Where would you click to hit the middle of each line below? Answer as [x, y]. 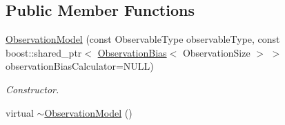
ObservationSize [216, 52]
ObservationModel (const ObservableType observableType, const [143, 39]
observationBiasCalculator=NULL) [80, 66]
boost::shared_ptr [44, 52]
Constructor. [32, 89]
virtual [20, 112]
